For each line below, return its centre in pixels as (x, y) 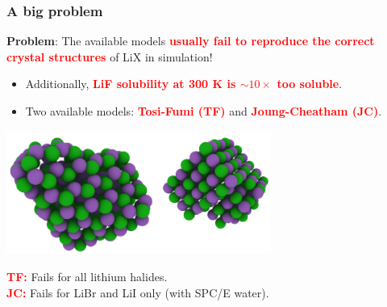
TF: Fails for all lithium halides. (87, 276)
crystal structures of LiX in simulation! (110, 56)
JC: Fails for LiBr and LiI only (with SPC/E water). (138, 292)
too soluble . (310, 84)
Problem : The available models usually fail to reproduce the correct (191, 41)
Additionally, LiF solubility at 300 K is (131, 84)
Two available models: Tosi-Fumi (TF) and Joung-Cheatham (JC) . (204, 111)
